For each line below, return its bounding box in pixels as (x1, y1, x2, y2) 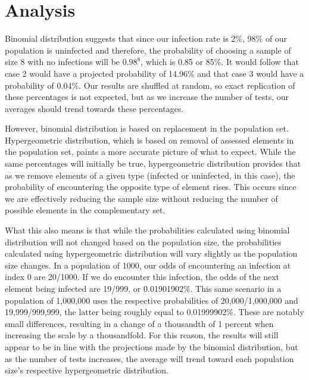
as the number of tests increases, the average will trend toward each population (5, 352, 294, 365)
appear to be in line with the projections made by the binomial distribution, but (5, 340, 298, 353)
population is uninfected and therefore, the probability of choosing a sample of (5, 43, 291, 56)
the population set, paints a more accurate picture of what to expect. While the (5, 145, 296, 158)
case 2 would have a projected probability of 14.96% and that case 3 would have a (5, 67, 304, 79)
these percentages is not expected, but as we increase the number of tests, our (5, 91, 289, 103)
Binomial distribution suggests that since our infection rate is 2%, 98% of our (5, 32, 288, 45)
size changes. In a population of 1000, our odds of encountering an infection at (5, 258, 291, 271)
